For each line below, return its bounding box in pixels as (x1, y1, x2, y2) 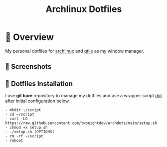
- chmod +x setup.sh (5, 125, 48, 130)
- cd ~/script (5, 112, 35, 117)
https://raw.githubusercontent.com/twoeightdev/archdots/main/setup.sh (5, 121, 157, 126)
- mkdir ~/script (5, 108, 41, 113)
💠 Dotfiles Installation (5, 79, 73, 88)
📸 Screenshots (5, 62, 52, 71)
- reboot (5, 138, 23, 143)
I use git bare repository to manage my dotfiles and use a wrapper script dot (5, 93, 162, 99)
